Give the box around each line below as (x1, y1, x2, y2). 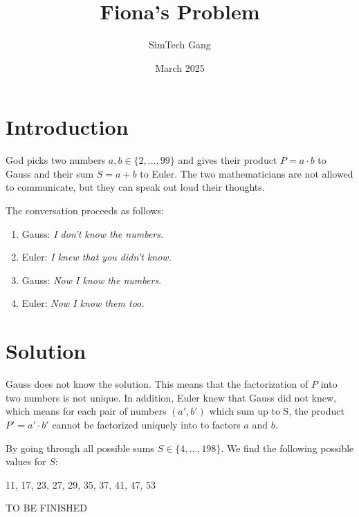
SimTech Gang (149, 37, 211, 52)
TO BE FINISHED (6, 500, 88, 515)
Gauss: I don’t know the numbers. (21, 226, 164, 241)
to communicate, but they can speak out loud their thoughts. (6, 180, 265, 194)
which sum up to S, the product (209, 404, 344, 418)
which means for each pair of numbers (6, 404, 167, 418)
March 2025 (155, 60, 205, 75)
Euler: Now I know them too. (21, 296, 145, 310)
